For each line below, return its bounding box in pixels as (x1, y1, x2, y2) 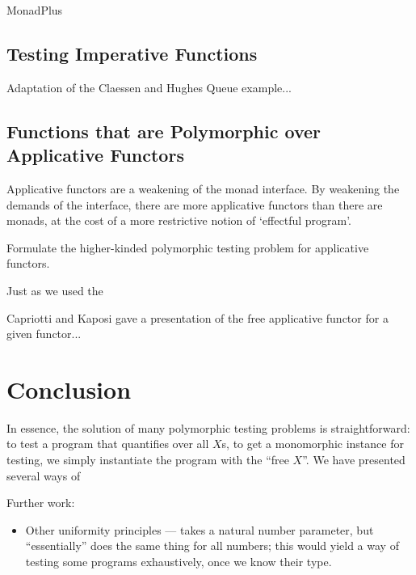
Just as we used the (6, 281, 103, 298)
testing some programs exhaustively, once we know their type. (25, 553, 332, 570)
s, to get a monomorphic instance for (221, 435, 404, 452)
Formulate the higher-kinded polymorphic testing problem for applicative (6, 239, 369, 256)
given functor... (6, 325, 82, 342)
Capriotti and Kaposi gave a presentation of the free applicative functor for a (6, 309, 389, 326)
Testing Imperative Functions (6, 40, 258, 66)
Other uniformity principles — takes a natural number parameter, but (25, 521, 374, 538)
